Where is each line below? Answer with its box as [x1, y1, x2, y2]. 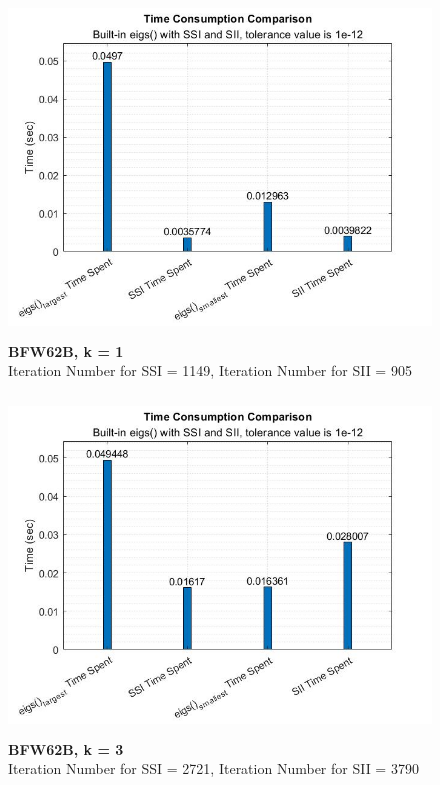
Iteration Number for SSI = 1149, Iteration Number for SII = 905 [8, 360, 412, 381]
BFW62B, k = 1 [8, 340, 124, 361]
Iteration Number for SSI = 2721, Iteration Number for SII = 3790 [8, 758, 419, 779]
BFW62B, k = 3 [8, 738, 124, 759]
